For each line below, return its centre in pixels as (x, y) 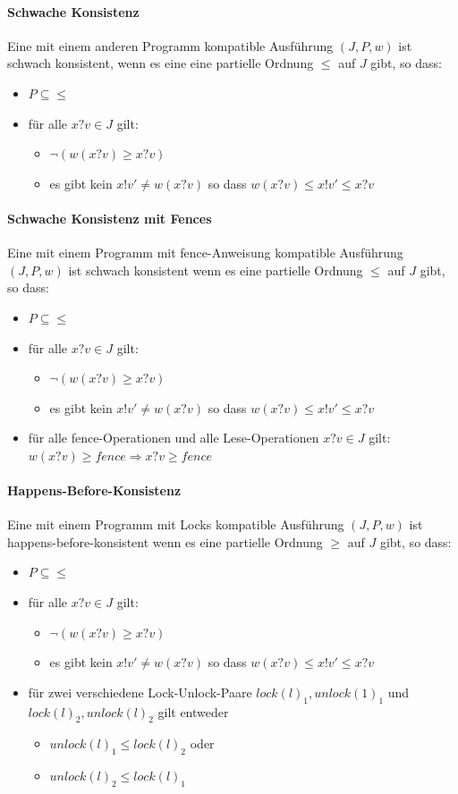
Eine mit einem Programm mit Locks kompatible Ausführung (176, 524)
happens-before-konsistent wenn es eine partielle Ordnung (165, 541)
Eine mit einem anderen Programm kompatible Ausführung (170, 45)
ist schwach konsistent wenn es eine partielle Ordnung (216, 270)
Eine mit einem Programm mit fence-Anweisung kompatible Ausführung (205, 253)
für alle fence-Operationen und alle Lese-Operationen (174, 438)
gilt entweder (193, 711)
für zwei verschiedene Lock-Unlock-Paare (140, 692)
